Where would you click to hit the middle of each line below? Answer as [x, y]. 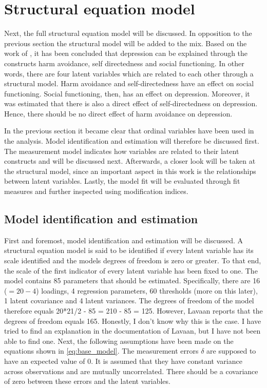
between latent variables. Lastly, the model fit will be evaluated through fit [122, 181]
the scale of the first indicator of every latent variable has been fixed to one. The [131, 270]
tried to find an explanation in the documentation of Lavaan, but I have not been [132, 331]
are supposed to [231, 351]
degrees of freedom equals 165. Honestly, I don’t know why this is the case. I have [133, 321]
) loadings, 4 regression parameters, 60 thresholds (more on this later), [147, 290]
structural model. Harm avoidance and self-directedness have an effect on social [129, 83]
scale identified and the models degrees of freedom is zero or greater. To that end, [133, 260]
